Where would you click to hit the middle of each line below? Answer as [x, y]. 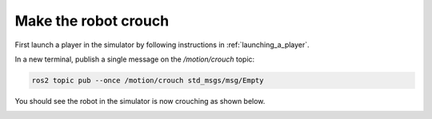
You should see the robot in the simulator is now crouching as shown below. [140, 101]
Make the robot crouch [92, 21]
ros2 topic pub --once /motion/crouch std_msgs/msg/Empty [148, 80]
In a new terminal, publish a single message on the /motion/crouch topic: [135, 59]
